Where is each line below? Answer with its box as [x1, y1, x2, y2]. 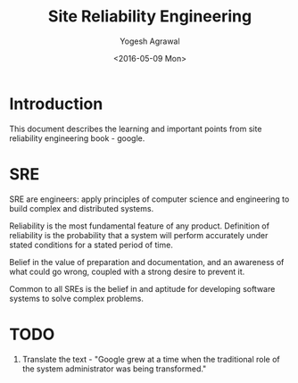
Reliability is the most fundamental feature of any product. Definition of [9, 221, 270, 231]
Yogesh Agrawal [120, 36, 180, 46]
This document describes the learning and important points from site [9, 123, 262, 134]
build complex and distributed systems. [9, 203, 154, 213]
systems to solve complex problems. [9, 293, 145, 304]
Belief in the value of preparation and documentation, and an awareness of [9, 256, 285, 267]
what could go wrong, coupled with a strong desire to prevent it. [9, 266, 245, 277]
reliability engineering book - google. [9, 132, 145, 144]
